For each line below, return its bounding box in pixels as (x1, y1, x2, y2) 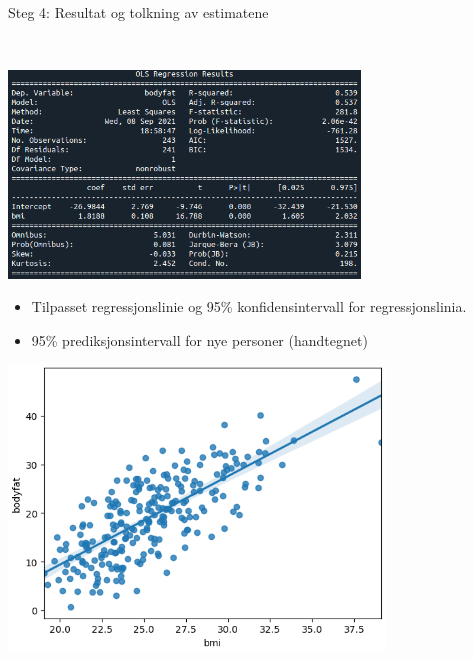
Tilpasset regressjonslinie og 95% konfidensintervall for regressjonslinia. (31, 296, 467, 317)
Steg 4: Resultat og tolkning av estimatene (8, 2, 269, 22)
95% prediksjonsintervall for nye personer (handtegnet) (31, 329, 368, 350)
